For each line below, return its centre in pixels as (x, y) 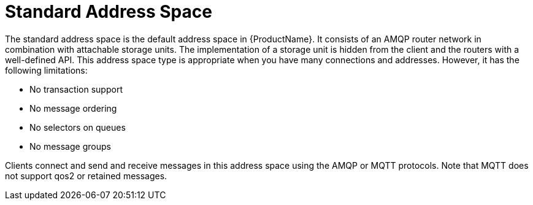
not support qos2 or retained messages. (86, 176)
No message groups (70, 146)
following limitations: (46, 70)
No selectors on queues (78, 127)
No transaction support (76, 89)
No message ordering (73, 108)
